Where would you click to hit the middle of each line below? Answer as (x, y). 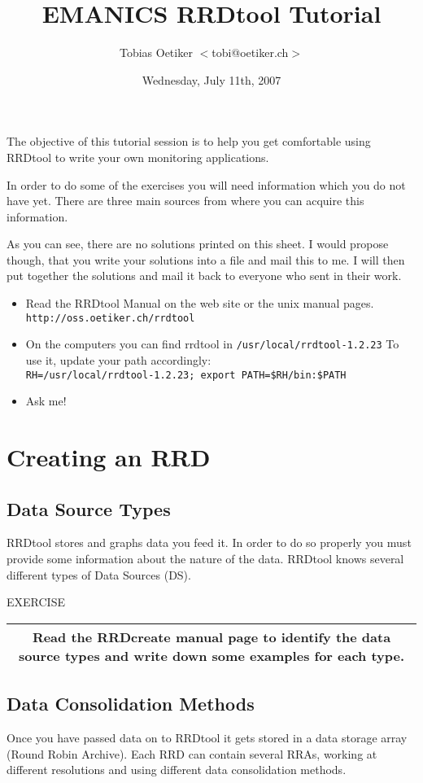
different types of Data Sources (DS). (99, 574)
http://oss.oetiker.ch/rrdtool (110, 318)
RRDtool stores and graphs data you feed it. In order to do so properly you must (209, 542)
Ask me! (46, 401)
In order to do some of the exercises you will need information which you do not (206, 184)
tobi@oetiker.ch (250, 52)
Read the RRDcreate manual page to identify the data (211, 636)
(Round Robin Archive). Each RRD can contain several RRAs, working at (192, 753)
